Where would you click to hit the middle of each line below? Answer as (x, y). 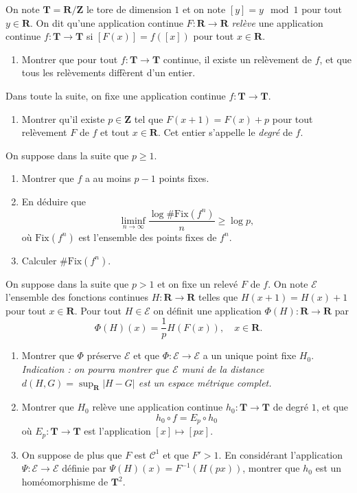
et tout (115, 132)
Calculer (39, 260)
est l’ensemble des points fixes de (148, 237)
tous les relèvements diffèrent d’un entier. (108, 72)
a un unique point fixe (250, 355)
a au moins (108, 178)
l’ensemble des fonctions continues (77, 297)
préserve (104, 355)
